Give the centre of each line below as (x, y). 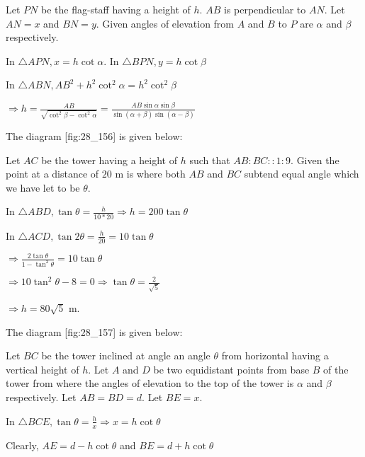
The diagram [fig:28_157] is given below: (94, 331)
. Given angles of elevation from (165, 23)
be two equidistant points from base (231, 369)
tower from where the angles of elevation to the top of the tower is (150, 383)
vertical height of (43, 369)
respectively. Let (41, 397)
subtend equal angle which (302, 174)
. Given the (315, 160)
